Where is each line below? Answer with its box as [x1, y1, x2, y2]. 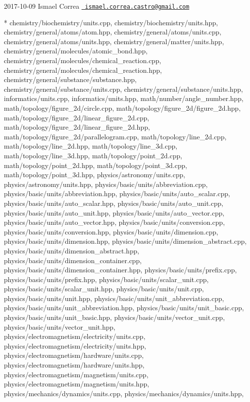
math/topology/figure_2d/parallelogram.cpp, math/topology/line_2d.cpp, [4, 131, 227, 141]
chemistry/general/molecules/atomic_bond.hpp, [4, 46, 148, 56]
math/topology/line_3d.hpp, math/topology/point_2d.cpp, [4, 150, 183, 160]
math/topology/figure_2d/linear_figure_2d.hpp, [4, 122, 150, 132]
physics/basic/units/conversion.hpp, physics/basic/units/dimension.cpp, [4, 226, 218, 236]
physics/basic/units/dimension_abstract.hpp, [4, 245, 139, 255]
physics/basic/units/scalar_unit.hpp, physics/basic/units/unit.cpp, [4, 284, 204, 294]
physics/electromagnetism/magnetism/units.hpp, [4, 379, 150, 389]
